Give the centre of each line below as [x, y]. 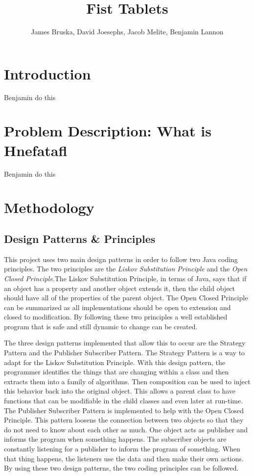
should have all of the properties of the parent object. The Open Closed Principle [126, 298]
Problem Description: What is [108, 131]
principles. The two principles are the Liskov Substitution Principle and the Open [126, 269]
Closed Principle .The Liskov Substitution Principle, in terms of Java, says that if [125, 278]
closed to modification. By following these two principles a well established [116, 317]
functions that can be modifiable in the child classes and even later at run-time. [124, 401]
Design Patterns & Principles [80, 238]
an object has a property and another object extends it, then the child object [120, 288]
